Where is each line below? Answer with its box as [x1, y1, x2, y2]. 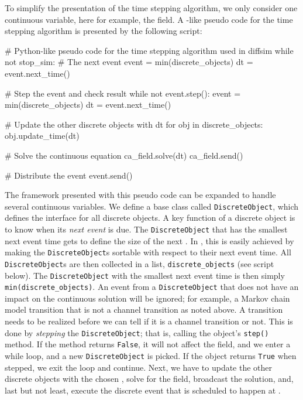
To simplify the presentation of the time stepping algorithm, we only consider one [5, 2, 298, 13]
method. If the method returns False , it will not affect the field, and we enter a [5, 338, 291, 350]
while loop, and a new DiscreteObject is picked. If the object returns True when [5, 349, 297, 361]
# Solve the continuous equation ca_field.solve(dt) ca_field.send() [5, 149, 243, 161]
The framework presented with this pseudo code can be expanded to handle [5, 189, 276, 201]
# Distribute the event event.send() [5, 169, 133, 181]
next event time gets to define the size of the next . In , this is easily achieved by [5, 234, 294, 247]
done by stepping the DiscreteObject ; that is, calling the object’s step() [5, 326, 269, 339]
